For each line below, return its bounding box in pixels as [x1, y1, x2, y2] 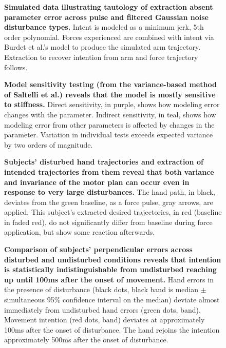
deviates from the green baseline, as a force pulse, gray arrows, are [4, 196, 213, 207]
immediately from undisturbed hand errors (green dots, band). [4, 304, 201, 315]
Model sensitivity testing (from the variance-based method [4, 79, 217, 90]
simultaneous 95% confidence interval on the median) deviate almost [4, 294, 220, 305]
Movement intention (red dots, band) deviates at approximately [4, 314, 205, 325]
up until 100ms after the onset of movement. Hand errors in [4, 274, 214, 284]
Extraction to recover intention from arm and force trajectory [4, 51, 198, 62]
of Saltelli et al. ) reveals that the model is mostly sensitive [4, 89, 216, 99]
